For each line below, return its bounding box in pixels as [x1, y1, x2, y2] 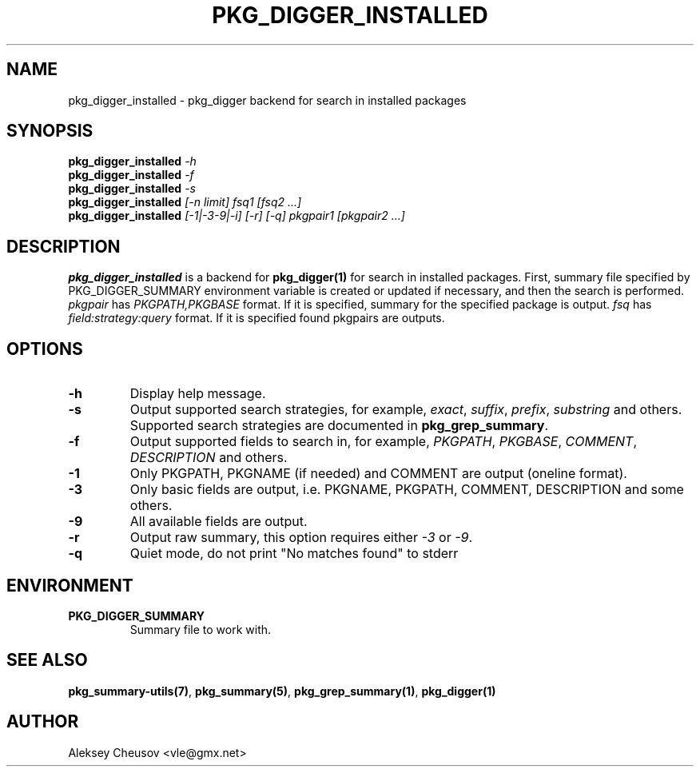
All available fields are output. [129, 513, 308, 530]
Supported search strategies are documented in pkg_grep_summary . [129, 417, 549, 434]
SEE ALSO [6, 650, 88, 671]
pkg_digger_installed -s [68, 181, 196, 196]
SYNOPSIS [6, 121, 93, 141]
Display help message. [129, 385, 266, 402]
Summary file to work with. [129, 622, 272, 636]
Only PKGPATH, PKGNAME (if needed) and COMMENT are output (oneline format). [129, 465, 627, 482]
